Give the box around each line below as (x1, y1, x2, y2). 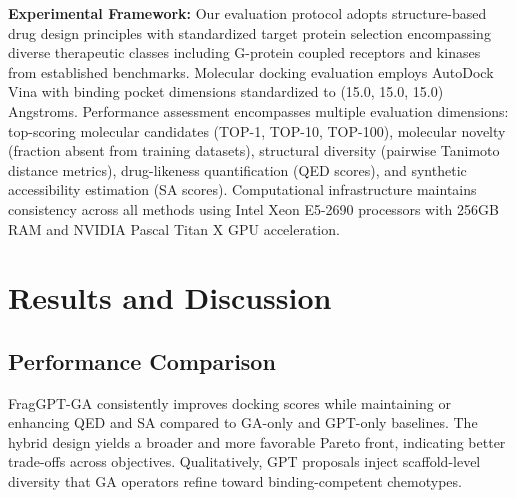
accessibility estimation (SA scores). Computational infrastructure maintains (8, 179, 477, 200)
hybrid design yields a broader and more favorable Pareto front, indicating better (8, 431, 506, 452)
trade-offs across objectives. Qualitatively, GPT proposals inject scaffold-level (8, 451, 481, 472)
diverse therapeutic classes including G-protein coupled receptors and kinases (8, 42, 481, 63)
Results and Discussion (8, 277, 332, 318)
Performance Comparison (8, 345, 276, 376)
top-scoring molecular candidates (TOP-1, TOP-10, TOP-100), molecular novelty (8, 120, 506, 141)
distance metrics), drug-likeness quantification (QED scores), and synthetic (8, 159, 467, 180)
